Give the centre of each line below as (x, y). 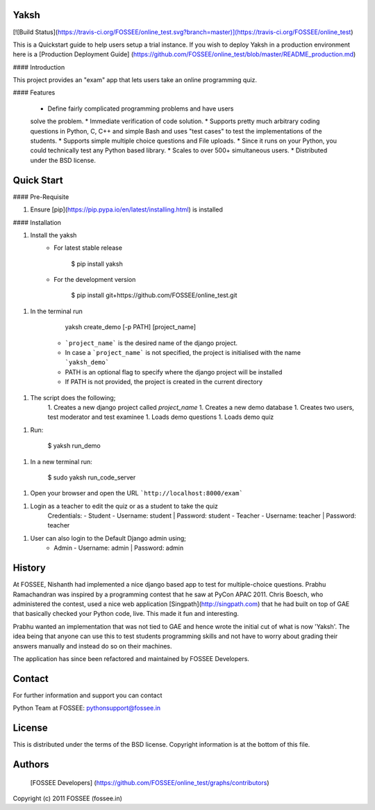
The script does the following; (73, 397)
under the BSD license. (63, 160)
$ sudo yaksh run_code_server (92, 477)
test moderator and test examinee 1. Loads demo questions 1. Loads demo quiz (161, 417)
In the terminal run (56, 311)
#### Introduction (39, 67)
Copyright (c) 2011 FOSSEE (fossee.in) (68, 798)
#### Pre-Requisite (41, 197)
